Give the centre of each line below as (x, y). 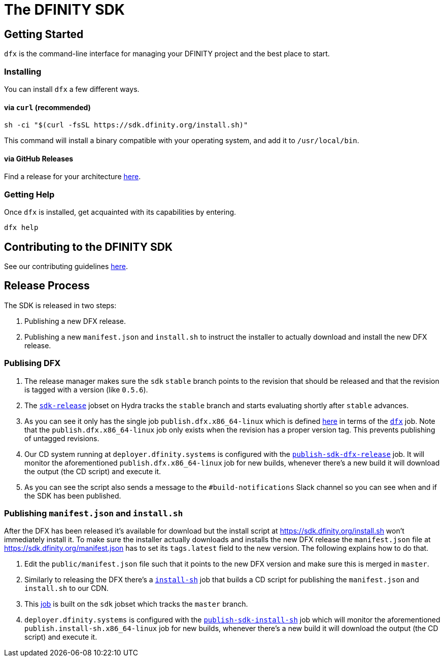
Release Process (47, 286)
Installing (23, 71)
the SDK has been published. (73, 495)
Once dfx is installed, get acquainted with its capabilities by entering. (120, 212)
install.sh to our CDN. (66, 588)
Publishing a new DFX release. (75, 321)
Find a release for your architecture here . (73, 177)
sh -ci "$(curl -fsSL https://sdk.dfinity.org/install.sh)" (126, 125)
